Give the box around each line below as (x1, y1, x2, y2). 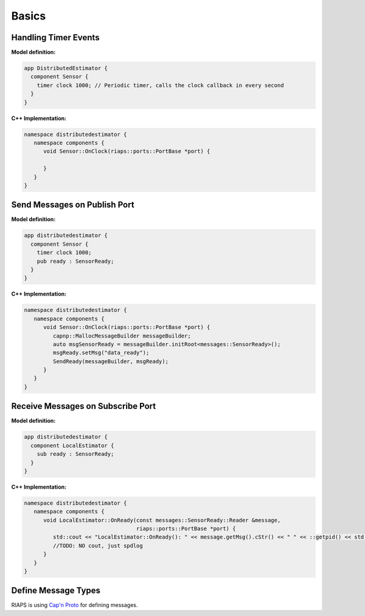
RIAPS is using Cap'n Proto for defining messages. (11, 601, 138, 609)
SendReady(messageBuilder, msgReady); (52, 358, 169, 365)
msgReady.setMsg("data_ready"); (52, 349, 150, 356)
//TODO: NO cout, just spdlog (52, 542, 143, 549)
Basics (11, 9, 46, 23)
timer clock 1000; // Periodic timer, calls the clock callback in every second (36, 82, 284, 88)
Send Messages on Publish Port (11, 200, 134, 210)
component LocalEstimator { (30, 442, 114, 449)
